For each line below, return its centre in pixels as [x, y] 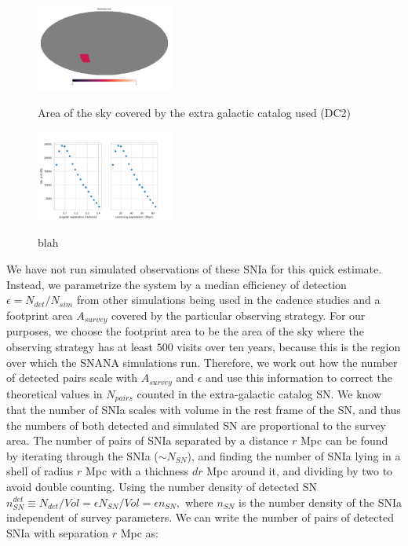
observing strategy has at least [80, 346]
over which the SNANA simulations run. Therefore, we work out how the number [202, 362]
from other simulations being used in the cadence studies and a [228, 300]
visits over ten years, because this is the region [289, 346]
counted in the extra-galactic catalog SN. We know [259, 393]
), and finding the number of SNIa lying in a [294, 455]
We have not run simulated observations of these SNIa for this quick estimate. [194, 269]
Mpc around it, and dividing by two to [300, 471]
